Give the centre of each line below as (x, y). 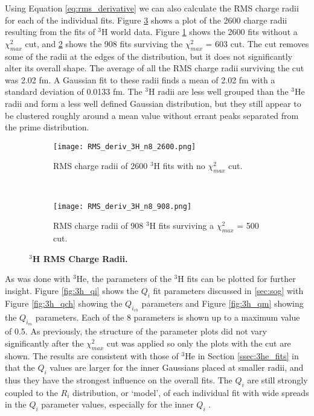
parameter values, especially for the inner (117, 404)
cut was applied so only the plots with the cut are (199, 343)
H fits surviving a (181, 226)
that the (20, 367)
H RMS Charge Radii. (80, 258)
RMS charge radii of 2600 (101, 166)
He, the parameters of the (124, 279)
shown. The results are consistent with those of (92, 355)
